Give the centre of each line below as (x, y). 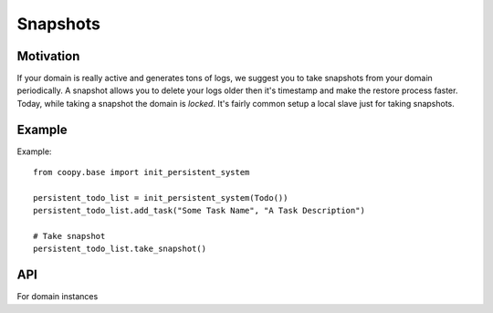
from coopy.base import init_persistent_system (142, 172)
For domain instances (58, 297)
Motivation (48, 56)
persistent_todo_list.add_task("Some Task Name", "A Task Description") (199, 211)
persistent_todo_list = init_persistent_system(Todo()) (161, 198)
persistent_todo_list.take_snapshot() (120, 249)
